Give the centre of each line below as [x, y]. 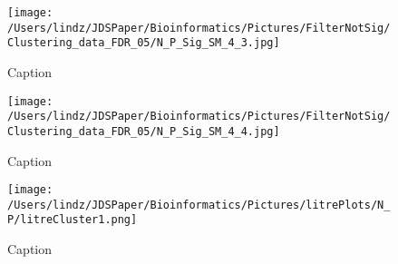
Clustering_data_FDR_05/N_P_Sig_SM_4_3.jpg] [144, 43]
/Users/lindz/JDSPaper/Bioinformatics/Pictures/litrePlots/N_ [199, 205]
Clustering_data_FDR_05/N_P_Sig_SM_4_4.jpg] [144, 131]
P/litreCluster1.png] [73, 220]
